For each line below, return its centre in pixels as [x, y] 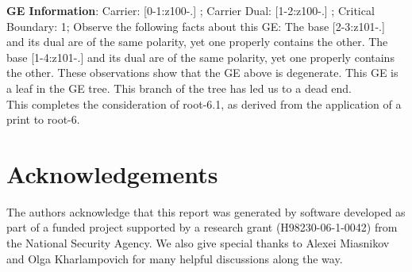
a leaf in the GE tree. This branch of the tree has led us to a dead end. [179, 88]
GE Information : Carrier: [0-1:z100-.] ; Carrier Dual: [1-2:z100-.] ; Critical [191, 10]
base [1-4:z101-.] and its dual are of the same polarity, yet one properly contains [200, 57]
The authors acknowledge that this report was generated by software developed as [206, 211]
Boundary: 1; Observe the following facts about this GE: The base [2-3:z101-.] [196, 26]
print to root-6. [43, 119]
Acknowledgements [112, 173]
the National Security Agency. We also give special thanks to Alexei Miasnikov [198, 243]
